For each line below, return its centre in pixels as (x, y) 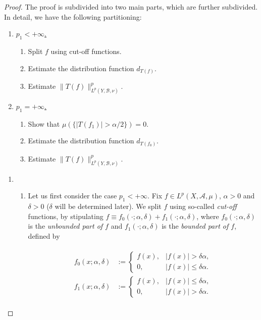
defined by (44, 235)
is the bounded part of (195, 226)
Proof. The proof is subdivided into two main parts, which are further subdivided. (131, 7)
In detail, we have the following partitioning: (73, 16)
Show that (44, 123)
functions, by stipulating (66, 216)
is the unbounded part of (65, 226)
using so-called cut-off (203, 206)
